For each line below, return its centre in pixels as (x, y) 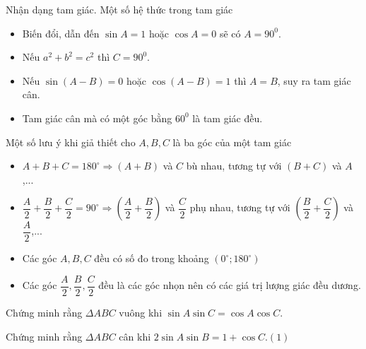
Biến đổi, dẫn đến (61, 33)
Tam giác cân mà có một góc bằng (97, 118)
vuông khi (141, 313)
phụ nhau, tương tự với (240, 207)
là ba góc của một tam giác (232, 142)
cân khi (135, 336)
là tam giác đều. (228, 118)
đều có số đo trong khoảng (152, 258)
